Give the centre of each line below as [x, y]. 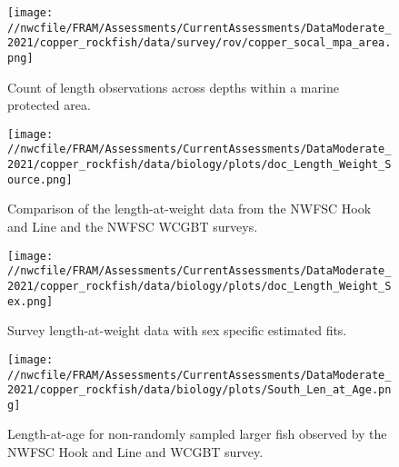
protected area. [49, 105]
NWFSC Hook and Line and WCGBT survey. [135, 452]
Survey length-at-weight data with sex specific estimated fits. [177, 330]
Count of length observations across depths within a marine [173, 87]
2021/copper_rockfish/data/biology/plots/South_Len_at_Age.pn [199, 390]
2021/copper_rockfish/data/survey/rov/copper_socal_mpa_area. [199, 43]
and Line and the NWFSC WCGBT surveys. [133, 227]
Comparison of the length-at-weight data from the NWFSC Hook [190, 209]
